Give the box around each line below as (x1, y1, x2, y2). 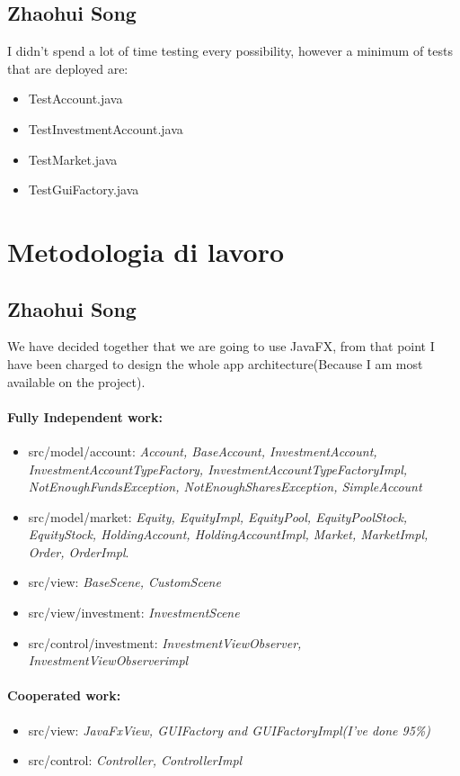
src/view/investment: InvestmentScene (28, 603, 240, 622)
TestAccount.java (28, 89, 123, 108)
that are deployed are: (7, 59, 128, 77)
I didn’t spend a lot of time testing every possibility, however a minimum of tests (7, 41, 453, 60)
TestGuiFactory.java (28, 180, 139, 199)
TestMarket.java (28, 149, 118, 168)
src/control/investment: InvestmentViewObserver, (28, 633, 302, 652)
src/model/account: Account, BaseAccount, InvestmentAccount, (28, 441, 377, 460)
